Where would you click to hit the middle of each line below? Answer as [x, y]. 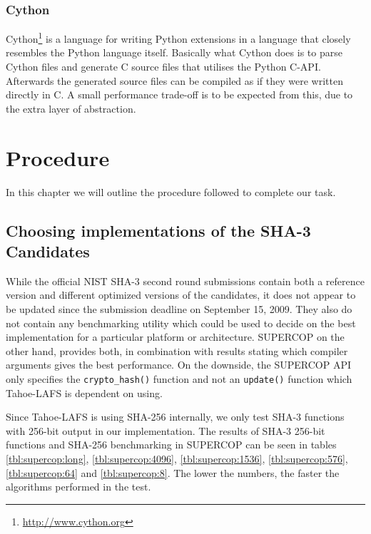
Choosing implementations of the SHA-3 [158, 230]
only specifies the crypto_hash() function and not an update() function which [179, 378]
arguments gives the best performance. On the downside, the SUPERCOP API [179, 365]
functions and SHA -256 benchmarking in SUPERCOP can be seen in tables [171, 445]
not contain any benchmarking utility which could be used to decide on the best [181, 323]
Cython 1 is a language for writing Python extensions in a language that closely [178, 37]
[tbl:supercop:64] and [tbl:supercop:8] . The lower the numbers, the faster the [173, 472]
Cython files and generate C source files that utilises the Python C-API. [163, 67]
